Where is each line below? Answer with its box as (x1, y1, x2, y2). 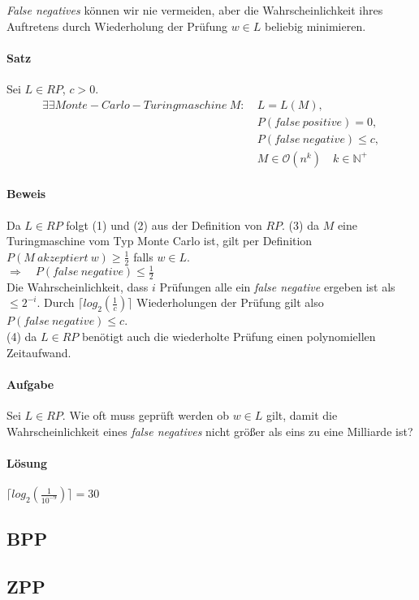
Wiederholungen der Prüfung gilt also (136, 294, 324, 311)
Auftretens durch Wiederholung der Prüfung (6, 17, 227, 34)
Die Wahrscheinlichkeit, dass (6, 278, 149, 295)
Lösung (6, 454, 48, 471)
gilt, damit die (266, 407, 338, 424)
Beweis (6, 185, 46, 202)
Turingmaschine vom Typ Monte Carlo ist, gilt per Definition (6, 232, 313, 249)
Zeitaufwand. (6, 343, 71, 360)
